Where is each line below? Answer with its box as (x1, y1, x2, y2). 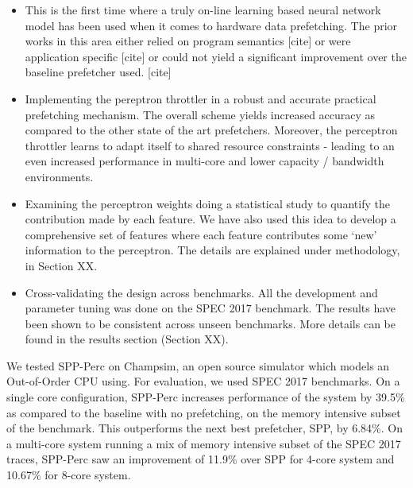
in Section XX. (25, 257, 98, 273)
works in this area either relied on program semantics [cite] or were (25, 33, 351, 49)
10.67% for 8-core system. (6, 467, 131, 483)
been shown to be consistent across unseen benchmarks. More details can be (25, 315, 396, 331)
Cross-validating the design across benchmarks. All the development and (25, 284, 378, 300)
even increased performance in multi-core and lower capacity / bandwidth (25, 153, 384, 169)
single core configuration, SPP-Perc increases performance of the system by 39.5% (6, 389, 405, 405)
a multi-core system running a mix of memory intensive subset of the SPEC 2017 (6, 435, 401, 451)
